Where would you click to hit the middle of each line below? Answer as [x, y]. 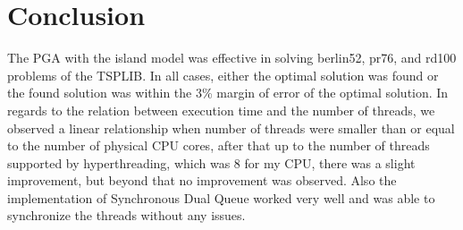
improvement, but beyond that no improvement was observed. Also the [202, 180]
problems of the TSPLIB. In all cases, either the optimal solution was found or [223, 75]
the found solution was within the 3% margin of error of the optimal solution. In [228, 93]
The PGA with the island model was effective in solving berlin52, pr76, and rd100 [232, 58]
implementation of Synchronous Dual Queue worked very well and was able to [221, 197]
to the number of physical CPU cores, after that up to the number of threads [219, 145]
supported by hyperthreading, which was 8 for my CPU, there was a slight [211, 162]
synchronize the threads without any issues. [126, 215]
